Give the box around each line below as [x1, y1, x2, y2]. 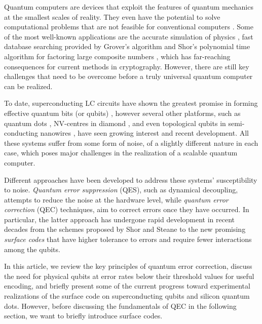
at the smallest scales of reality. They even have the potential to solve [4, 11, 220, 22]
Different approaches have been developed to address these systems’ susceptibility [4, 174, 257, 185]
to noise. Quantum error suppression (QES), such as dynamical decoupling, [4, 184, 238, 195]
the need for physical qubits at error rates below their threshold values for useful [4, 270, 254, 281]
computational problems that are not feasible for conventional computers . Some [4, 21, 253, 32]
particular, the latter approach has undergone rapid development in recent [4, 214, 235, 224]
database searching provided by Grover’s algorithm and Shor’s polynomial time [4, 41, 250, 52]
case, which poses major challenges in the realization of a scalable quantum [4, 147, 238, 158]
